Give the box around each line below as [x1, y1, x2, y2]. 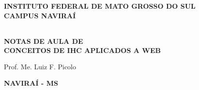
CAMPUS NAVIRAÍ [4, 10, 76, 20]
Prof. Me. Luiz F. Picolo [4, 61, 77, 71]
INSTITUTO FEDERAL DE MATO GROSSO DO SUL [4, 1, 196, 11]
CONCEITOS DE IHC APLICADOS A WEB [4, 45, 161, 55]
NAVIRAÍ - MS [4, 77, 58, 88]
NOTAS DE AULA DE [4, 36, 83, 46]
